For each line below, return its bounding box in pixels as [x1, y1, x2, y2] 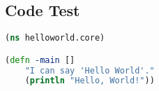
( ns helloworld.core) [5, 33, 105, 43]
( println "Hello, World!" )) [24, 76, 155, 86]
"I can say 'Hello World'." [24, 65, 155, 76]
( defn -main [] [5, 55, 75, 65]
